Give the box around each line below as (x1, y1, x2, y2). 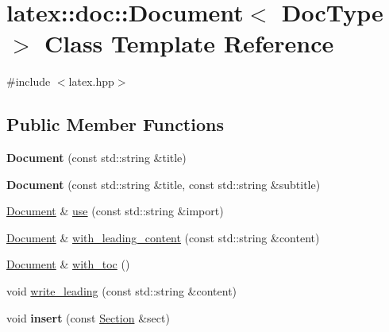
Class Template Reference (44, 27, 334, 60)
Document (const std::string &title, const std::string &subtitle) (6, 176, 321, 192)
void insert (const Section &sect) (6, 309, 170, 326)
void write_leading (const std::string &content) (6, 283, 237, 299)
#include (6, 73, 51, 90)
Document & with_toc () (6, 256, 130, 272)
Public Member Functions (6, 112, 224, 137)
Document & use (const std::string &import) (6, 203, 224, 219)
